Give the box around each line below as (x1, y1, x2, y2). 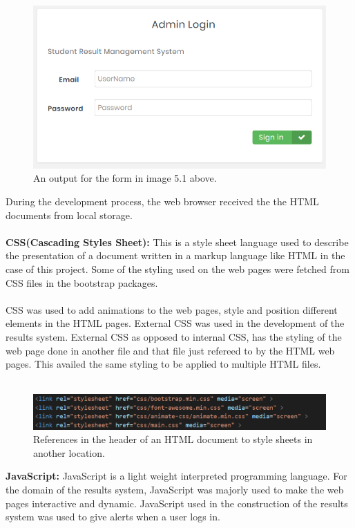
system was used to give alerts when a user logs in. (6, 509, 220, 524)
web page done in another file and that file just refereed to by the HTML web (6, 343, 335, 357)
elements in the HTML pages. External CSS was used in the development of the (6, 316, 345, 330)
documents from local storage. (6, 207, 133, 222)
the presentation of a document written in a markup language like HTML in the (6, 248, 345, 263)
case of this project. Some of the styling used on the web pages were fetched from (6, 261, 349, 276)
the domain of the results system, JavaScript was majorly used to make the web (6, 482, 344, 497)
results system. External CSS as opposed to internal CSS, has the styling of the (6, 329, 342, 343)
